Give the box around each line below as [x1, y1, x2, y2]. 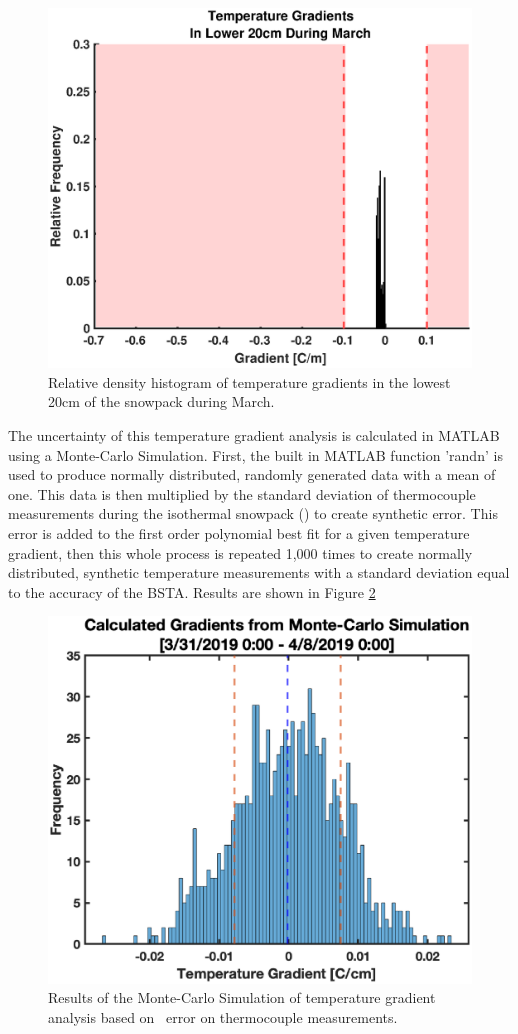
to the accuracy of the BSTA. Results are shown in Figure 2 [8, 581, 376, 602]
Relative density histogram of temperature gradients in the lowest [48, 371, 451, 392]
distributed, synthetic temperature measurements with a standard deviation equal [8, 562, 510, 583]
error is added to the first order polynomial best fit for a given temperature [8, 522, 470, 543]
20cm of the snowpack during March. [48, 391, 275, 412]
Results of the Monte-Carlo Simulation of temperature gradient [48, 987, 436, 1008]
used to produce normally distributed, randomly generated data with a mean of [8, 464, 496, 485]
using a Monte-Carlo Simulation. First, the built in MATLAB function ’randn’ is [8, 444, 503, 465]
